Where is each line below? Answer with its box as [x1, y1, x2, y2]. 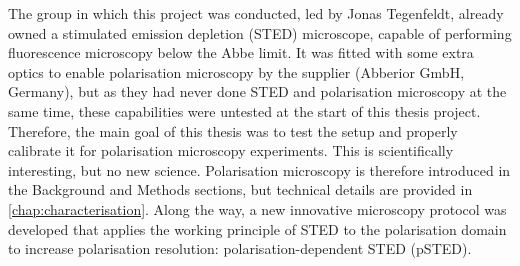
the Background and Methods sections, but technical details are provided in [8, 179, 473, 200]
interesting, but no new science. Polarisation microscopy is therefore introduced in [8, 159, 511, 180]
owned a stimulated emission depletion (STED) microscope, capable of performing [8, 22, 512, 43]
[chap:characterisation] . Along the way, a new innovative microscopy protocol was [8, 198, 507, 219]
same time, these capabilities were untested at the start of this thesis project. [8, 100, 481, 121]
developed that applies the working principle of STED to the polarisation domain [8, 218, 507, 239]
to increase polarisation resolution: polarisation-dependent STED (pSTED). [8, 238, 472, 259]
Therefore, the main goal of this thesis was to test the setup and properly [8, 120, 458, 141]
